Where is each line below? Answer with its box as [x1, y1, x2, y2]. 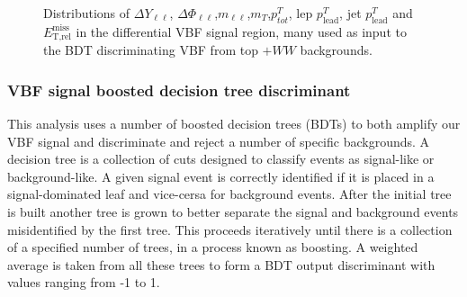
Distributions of [43, 4, 130, 22]
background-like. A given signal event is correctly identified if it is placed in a [7, 166, 435, 185]
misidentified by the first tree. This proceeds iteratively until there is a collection [7, 220, 453, 238]
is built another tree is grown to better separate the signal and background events [7, 202, 459, 221]
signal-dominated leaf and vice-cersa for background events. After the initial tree [7, 184, 452, 203]
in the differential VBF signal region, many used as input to [76, 22, 407, 40]
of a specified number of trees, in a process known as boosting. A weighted [7, 238, 418, 256]
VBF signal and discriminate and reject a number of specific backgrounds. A [7, 131, 430, 150]
